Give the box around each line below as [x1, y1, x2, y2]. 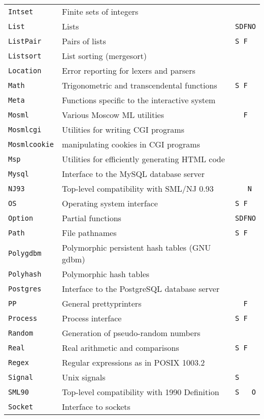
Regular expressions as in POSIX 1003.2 [62, 356, 205, 368]
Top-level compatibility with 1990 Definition [62, 386, 219, 398]
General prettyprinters [62, 297, 142, 309]
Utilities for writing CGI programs [62, 124, 184, 135]
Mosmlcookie [8, 140, 54, 148]
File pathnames [62, 227, 117, 238]
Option [8, 214, 34, 222]
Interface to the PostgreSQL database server [62, 283, 220, 294]
